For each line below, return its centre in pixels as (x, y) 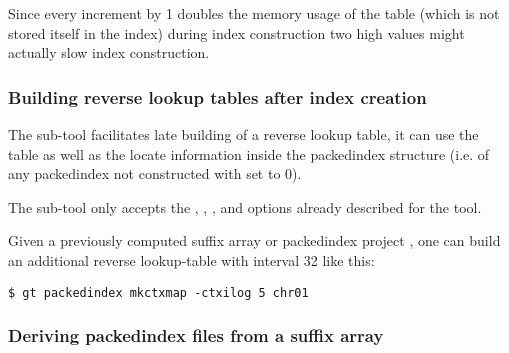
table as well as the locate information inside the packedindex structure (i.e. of (249, 153)
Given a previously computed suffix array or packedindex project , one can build (254, 240)
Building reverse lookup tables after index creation (217, 96)
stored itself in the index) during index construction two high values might (236, 32)
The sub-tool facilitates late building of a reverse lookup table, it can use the (243, 134)
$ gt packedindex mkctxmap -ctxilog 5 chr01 (158, 292)
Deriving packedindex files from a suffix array (196, 335)
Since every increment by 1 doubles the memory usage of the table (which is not (254, 13)
